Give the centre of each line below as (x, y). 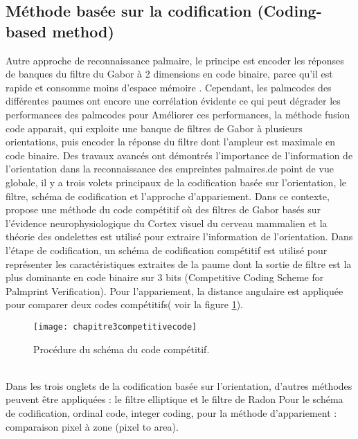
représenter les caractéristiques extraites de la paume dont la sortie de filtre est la (179, 263)
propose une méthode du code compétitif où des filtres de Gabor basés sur (163, 209)
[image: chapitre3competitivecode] (115, 326)
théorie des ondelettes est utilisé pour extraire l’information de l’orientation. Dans (179, 236)
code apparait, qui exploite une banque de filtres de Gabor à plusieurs (154, 128)
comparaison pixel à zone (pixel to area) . (92, 426)
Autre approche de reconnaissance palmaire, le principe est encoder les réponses (175, 60)
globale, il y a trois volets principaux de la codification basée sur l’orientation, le (176, 182)
